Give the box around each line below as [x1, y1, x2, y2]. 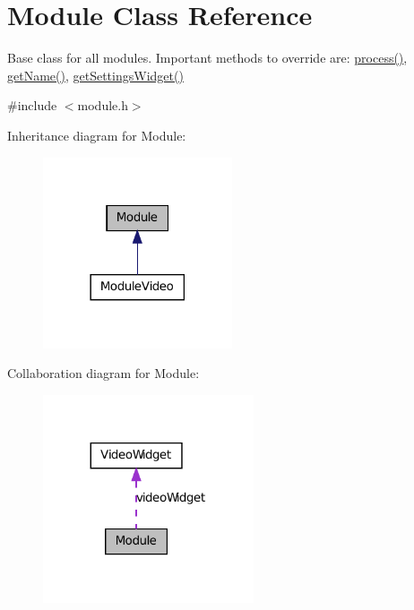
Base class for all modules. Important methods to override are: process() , [7, 48, 408, 67]
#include [7, 96, 57, 115]
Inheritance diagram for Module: [7, 125, 186, 144]
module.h [77, 96, 128, 115]
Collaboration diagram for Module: [7, 364, 200, 382]
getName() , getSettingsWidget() [7, 65, 184, 84]
